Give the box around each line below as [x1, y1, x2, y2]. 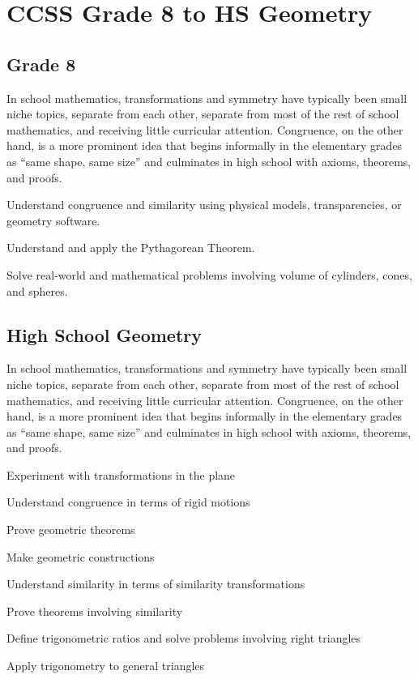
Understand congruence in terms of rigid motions [6, 493, 250, 510]
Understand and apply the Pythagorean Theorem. [6, 239, 255, 256]
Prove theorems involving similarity [6, 602, 183, 619]
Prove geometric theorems [6, 521, 135, 538]
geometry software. [6, 211, 100, 228]
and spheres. [6, 282, 68, 299]
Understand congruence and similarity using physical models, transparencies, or [6, 196, 402, 213]
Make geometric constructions [6, 548, 155, 565]
